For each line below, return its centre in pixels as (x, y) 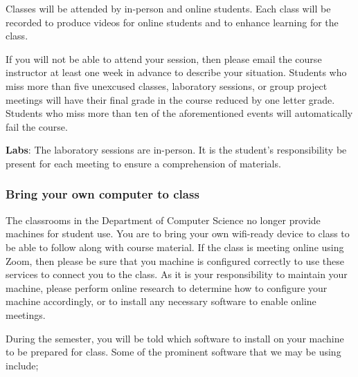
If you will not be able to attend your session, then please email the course (164, 58)
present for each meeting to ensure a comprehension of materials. (143, 163)
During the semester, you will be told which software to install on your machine (175, 338)
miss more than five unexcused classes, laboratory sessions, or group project (167, 85)
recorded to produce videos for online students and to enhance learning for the (172, 22)
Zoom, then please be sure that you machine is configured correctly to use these (175, 260)
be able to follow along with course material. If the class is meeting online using (175, 247)
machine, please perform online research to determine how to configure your (167, 287)
